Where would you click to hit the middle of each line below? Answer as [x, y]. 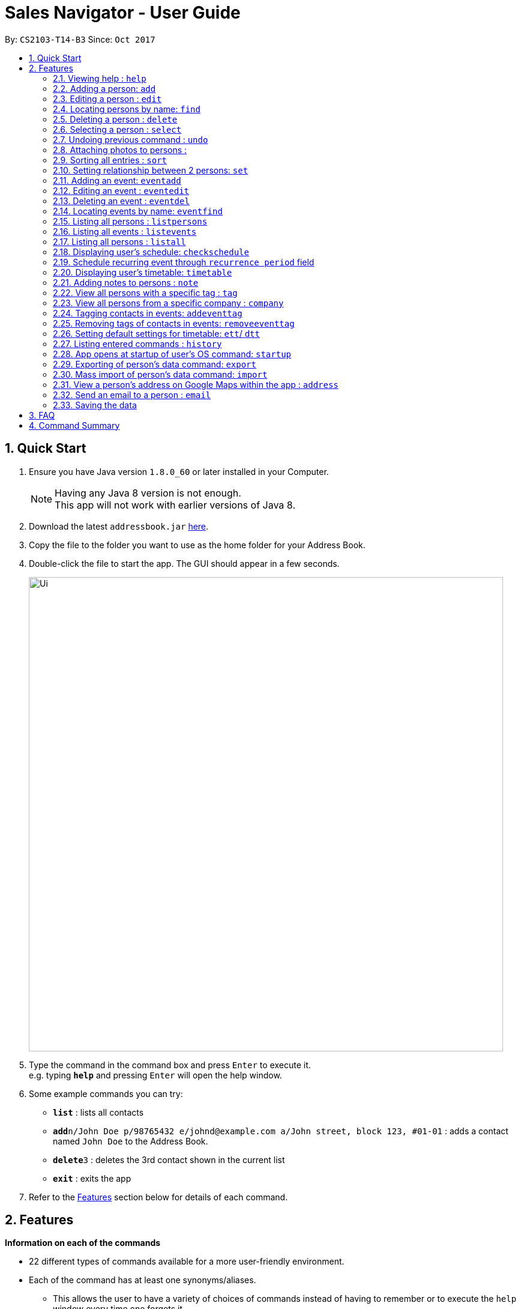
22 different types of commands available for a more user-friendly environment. [187, 1262]
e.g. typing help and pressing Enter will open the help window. [155, 1075]
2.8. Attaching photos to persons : [120, 150]
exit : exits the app [92, 1178]
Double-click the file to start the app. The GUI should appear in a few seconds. [184, 563]
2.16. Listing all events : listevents [125, 231]
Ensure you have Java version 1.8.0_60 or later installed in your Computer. [179, 471]
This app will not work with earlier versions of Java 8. [175, 505]
